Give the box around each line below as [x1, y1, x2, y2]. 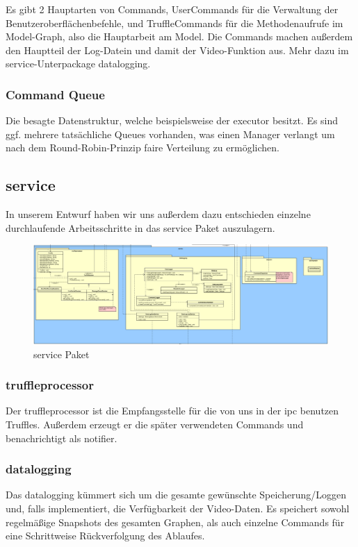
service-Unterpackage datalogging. [6, 56, 151, 71]
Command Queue [6, 85, 105, 103]
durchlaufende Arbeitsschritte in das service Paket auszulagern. [6, 220, 275, 235]
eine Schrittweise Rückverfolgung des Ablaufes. [6, 528, 205, 543]
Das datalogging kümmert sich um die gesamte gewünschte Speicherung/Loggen [6, 487, 346, 502]
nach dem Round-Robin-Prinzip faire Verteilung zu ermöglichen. [6, 140, 279, 155]
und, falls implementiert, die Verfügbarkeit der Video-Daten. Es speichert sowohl [6, 501, 350, 516]
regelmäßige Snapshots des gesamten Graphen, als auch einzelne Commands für [6, 514, 345, 529]
